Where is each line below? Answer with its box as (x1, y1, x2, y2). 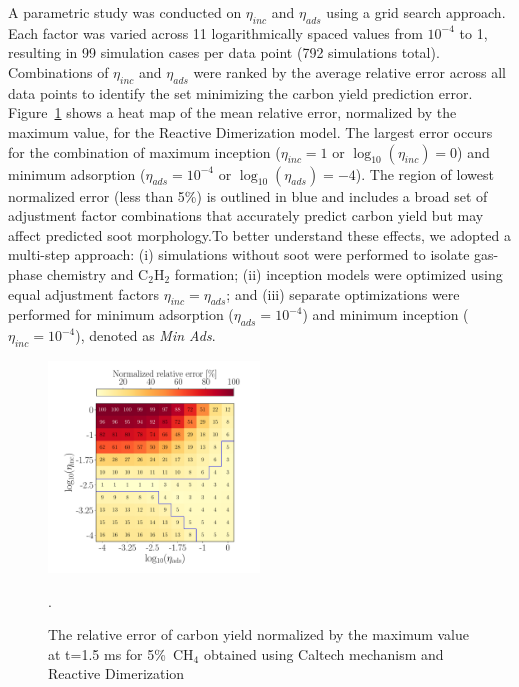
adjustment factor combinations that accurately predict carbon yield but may (8, 205, 484, 226)
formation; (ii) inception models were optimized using (174, 263, 503, 284)
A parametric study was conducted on (8, 2, 242, 22)
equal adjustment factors (8, 283, 160, 304)
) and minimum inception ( (302, 304, 469, 325)
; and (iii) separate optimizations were (226, 283, 460, 304)
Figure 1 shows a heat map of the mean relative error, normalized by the (8, 102, 457, 123)
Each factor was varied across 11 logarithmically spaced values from (8, 22, 423, 43)
